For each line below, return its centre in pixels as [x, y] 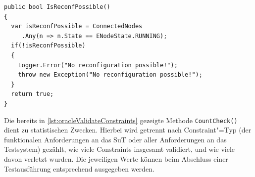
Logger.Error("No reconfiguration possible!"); [98, 65]
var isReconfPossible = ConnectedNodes [77, 26]
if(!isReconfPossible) [48, 46]
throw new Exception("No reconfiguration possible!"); [110, 75]
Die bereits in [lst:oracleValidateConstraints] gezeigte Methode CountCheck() [121, 120]
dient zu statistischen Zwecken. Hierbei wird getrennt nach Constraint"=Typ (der [128, 130]
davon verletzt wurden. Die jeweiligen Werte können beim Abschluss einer [116, 158]
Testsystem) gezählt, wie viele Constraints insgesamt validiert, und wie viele [120, 149]
